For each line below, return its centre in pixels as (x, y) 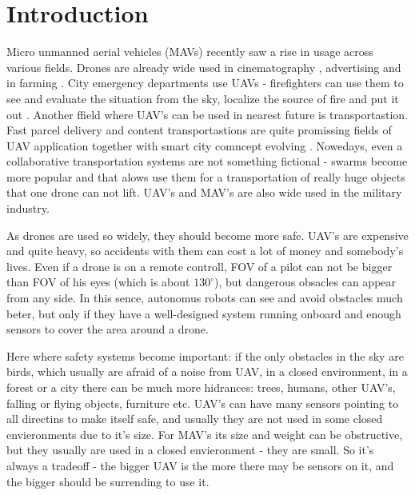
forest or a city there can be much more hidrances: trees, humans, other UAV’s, (201, 387)
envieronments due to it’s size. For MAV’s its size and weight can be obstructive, (205, 434)
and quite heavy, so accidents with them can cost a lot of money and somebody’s (205, 251)
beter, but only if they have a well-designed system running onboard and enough (204, 313)
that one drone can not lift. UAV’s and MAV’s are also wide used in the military (204, 192)
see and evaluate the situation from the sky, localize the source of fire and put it (203, 98)
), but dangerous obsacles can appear (305, 282)
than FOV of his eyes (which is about (98, 282)
